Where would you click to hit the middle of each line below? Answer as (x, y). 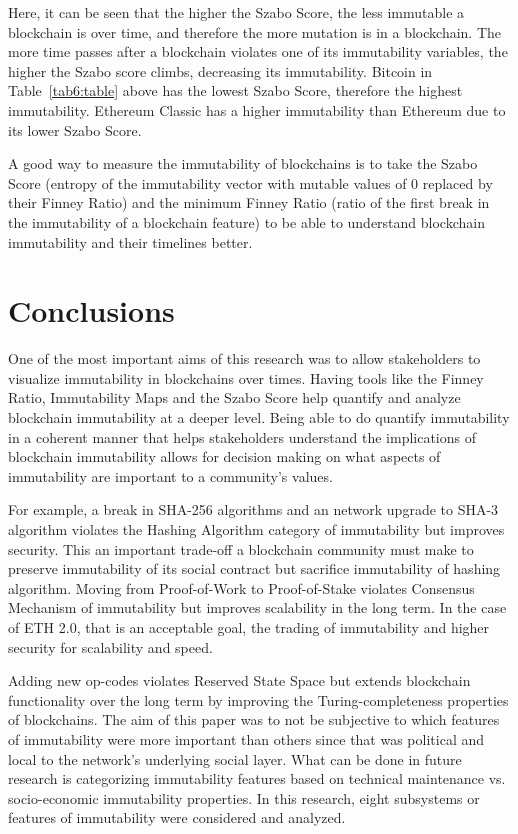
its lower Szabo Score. (75, 129)
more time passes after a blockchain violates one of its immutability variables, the (258, 51)
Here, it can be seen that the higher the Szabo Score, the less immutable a (236, 12)
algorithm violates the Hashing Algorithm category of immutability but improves (256, 529)
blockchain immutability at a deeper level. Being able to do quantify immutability (259, 417)
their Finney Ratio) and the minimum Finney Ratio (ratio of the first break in (249, 202)
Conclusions (91, 310)
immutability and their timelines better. (130, 241)
